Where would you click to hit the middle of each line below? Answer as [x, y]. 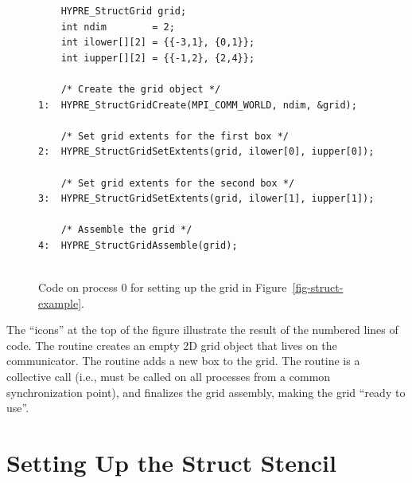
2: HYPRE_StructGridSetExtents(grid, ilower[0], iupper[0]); [206, 152]
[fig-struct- [318, 287]
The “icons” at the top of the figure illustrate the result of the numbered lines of [202, 330]
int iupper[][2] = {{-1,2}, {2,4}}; [158, 58]
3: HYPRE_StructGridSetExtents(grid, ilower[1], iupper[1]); [206, 199]
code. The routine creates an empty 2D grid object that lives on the [172, 345]
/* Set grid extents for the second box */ [178, 183]
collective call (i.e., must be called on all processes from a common [169, 377]
